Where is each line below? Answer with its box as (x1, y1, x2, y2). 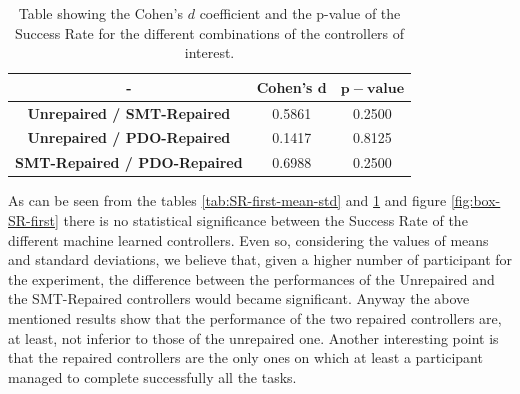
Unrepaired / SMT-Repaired (27, 102, 231, 123)
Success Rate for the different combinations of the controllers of (14, 22, 405, 43)
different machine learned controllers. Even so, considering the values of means (8, 229, 489, 250)
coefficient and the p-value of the (199, 3, 401, 23)
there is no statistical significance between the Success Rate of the (63, 210, 468, 230)
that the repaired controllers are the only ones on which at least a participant (8, 347, 483, 368)
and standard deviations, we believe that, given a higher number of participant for (8, 249, 513, 270)
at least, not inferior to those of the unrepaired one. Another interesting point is (8, 327, 499, 348)
